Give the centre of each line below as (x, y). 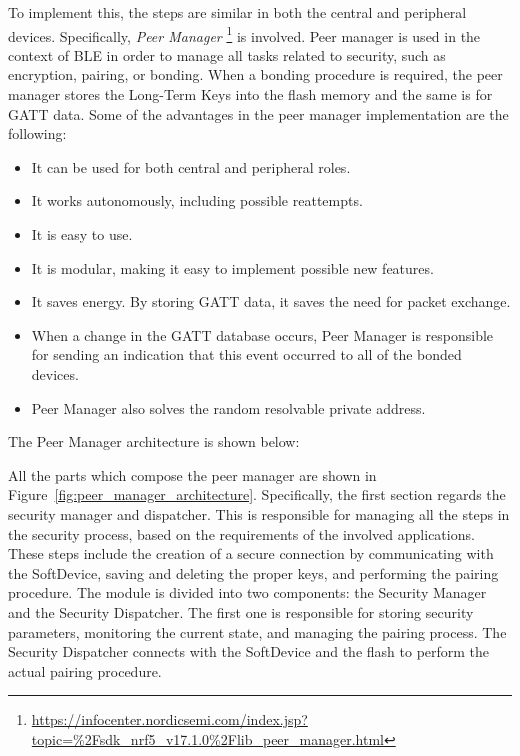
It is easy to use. (82, 234)
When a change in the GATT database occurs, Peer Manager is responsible (262, 334)
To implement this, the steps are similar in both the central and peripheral (237, 12)
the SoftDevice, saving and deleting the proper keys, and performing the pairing (253, 572)
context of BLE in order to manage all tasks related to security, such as (227, 54)
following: (37, 133)
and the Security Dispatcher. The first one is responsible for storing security (241, 611)
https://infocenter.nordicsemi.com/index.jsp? (169, 719)
